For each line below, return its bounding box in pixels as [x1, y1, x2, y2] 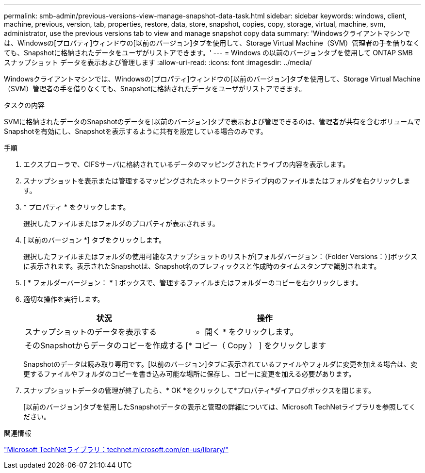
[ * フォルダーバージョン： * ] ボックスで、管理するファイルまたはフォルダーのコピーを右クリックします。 [23, 278, 363, 287]
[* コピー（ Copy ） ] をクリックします [185, 341, 327, 350]
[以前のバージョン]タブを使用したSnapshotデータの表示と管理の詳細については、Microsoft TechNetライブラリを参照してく [23, 403, 416, 411]
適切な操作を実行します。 [23, 295, 104, 303]
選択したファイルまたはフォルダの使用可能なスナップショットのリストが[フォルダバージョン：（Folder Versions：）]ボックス [23, 252, 418, 261]
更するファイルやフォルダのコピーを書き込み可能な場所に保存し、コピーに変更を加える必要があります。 [23, 370, 356, 378]
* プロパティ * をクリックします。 [23, 203, 130, 211]
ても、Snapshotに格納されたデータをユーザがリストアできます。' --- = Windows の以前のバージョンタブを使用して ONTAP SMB [4, 49, 413, 57]
